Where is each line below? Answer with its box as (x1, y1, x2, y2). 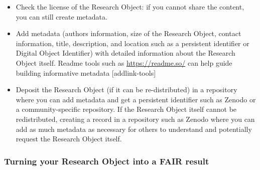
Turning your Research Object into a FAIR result (4, 154, 209, 167)
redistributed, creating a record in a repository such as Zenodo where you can (16, 113, 255, 124)
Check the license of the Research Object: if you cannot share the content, (16, 2, 244, 12)
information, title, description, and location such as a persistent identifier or (16, 38, 249, 48)
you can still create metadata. (16, 11, 107, 22)
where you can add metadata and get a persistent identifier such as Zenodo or (16, 94, 256, 104)
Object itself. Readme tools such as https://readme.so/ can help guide (16, 57, 232, 68)
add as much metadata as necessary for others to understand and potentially (16, 123, 252, 134)
